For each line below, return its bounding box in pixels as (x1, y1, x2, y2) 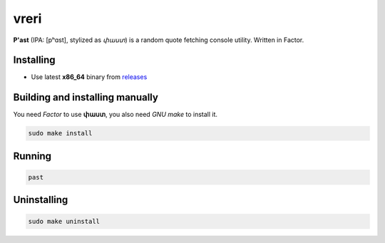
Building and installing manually (13, 91, 158, 103)
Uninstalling (13, 194, 68, 206)
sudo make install (28, 129, 93, 138)
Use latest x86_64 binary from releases (31, 73, 148, 81)
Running (13, 150, 52, 162)
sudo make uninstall (28, 217, 100, 225)
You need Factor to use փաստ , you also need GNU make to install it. (13, 110, 217, 119)
